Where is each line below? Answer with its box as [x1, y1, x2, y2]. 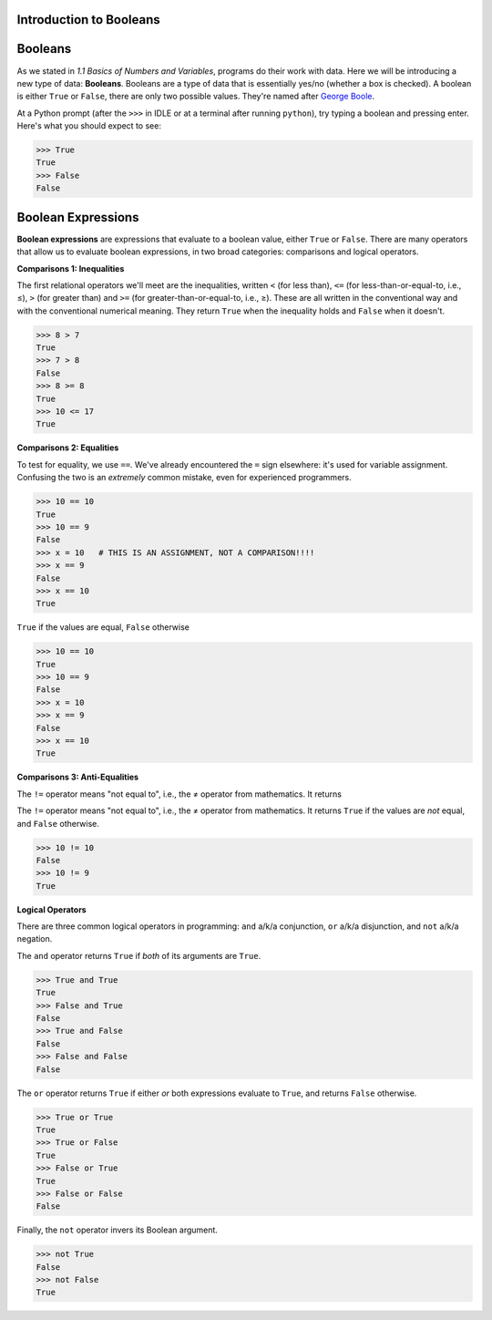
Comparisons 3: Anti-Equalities [16, 771, 139, 783]
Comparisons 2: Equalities [16, 442, 119, 453]
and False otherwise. [16, 818, 99, 829]
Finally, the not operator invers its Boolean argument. [16, 1224, 219, 1235]
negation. [16, 933, 53, 944]
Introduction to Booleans [16, 12, 160, 27]
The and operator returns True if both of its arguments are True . [16, 950, 261, 961]
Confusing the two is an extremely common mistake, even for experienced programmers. [16, 472, 352, 483]
